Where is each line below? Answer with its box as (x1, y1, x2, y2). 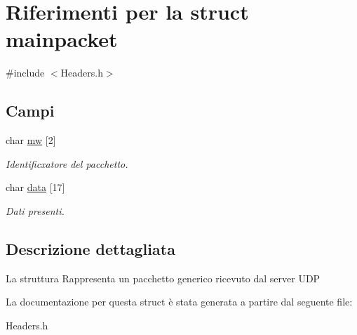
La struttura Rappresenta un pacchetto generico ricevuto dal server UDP (6, 270, 321, 285)
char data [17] (6, 180, 65, 195)
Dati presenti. (6, 203, 65, 218)
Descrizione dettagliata (6, 237, 175, 259)
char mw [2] (6, 133, 56, 147)
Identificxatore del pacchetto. (6, 156, 128, 171)
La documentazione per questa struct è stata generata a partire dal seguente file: (6, 294, 353, 309)
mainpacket (6, 25, 118, 53)
